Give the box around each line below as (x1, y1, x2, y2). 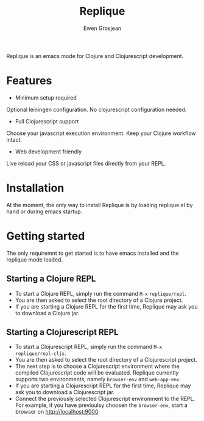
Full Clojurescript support (15, 117, 79, 125)
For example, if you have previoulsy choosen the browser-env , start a (15, 401, 188, 409)
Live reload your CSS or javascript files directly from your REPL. (6, 159, 166, 167)
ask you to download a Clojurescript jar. (15, 389, 115, 396)
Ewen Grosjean (83, 24, 122, 32)
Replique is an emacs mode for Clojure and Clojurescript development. (6, 52, 184, 59)
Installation (6, 181, 65, 195)
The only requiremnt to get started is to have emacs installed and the (6, 249, 179, 257)
